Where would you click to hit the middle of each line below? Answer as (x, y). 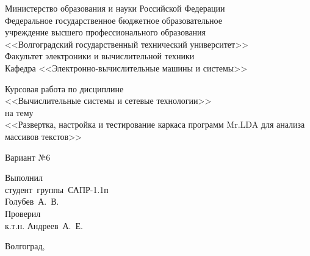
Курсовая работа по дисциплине (64, 88)
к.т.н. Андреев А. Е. (44, 225)
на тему (19, 112)
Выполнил (24, 177)
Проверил (23, 213)
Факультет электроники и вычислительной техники (100, 56)
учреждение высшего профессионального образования (106, 32)
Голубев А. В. (32, 201)
